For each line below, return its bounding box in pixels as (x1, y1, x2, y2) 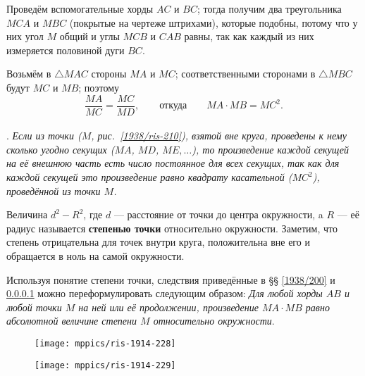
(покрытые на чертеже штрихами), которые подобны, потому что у (69, 15, 358, 30)
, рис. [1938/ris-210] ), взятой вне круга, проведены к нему (91, 128, 347, 143)
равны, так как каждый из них (184, 29, 314, 44)
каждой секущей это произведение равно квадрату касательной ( (6, 170, 292, 184)
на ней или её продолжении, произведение (78, 299, 259, 314)
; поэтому (78, 80, 120, 94)
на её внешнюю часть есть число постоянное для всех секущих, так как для (6, 156, 340, 170)
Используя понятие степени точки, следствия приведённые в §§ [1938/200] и (6, 272, 335, 287)
